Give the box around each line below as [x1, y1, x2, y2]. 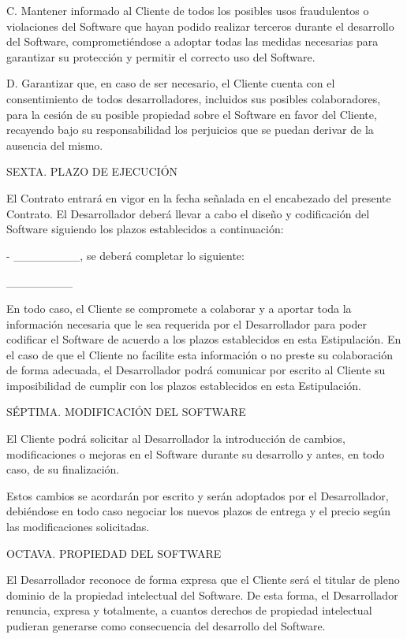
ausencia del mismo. [6, 136, 103, 153]
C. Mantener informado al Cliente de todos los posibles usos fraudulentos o [6, 2, 369, 18]
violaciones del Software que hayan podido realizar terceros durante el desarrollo [6, 17, 394, 34]
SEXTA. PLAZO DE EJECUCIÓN [6, 163, 178, 180]
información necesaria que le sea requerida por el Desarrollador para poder [6, 315, 368, 332]
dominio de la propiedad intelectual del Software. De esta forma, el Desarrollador [6, 586, 398, 603]
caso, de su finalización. [6, 461, 120, 477]
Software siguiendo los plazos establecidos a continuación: [6, 221, 284, 237]
